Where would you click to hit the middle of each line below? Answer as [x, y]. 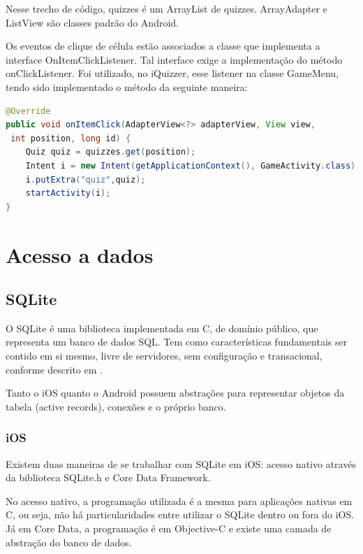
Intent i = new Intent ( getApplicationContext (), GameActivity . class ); [193, 165]
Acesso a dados [80, 254]
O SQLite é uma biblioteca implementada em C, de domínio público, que [162, 328]
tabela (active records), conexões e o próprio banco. [116, 406]
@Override [28, 111]
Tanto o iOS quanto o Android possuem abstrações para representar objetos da [175, 393]
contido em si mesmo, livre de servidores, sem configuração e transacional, [164, 356]
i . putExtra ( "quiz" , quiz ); [86, 179]
